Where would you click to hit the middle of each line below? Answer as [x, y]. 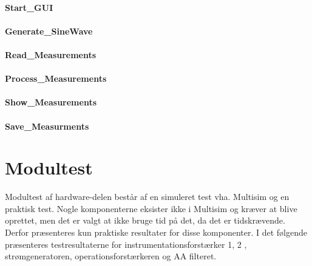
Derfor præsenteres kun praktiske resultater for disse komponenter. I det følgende [156, 232]
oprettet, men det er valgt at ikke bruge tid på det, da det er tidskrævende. [145, 220]
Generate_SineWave [49, 31]
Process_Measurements [56, 78]
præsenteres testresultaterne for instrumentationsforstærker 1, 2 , [126, 244]
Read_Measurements [51, 54]
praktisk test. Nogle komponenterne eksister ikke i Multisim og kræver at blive [151, 208]
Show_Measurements [51, 102]
